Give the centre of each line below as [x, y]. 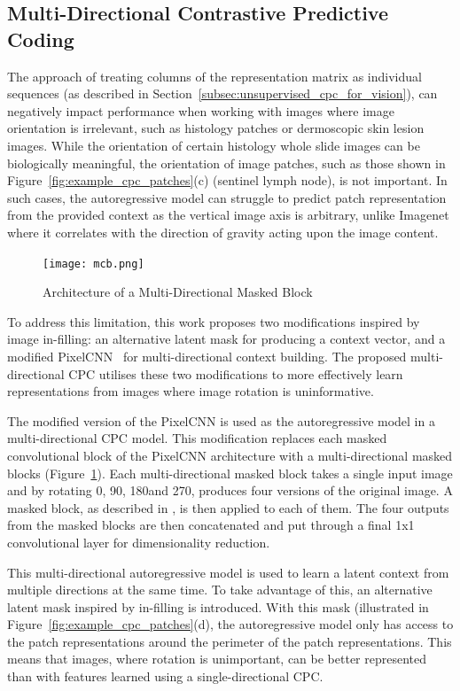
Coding [41, 39]
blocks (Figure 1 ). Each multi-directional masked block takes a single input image [230, 473]
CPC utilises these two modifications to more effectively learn [236, 373]
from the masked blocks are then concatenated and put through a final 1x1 [211, 525]
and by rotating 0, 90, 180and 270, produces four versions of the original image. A [230, 490]
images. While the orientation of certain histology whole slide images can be [214, 145]
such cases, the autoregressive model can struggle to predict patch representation [227, 197]
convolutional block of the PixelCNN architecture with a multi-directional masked [230, 455]
